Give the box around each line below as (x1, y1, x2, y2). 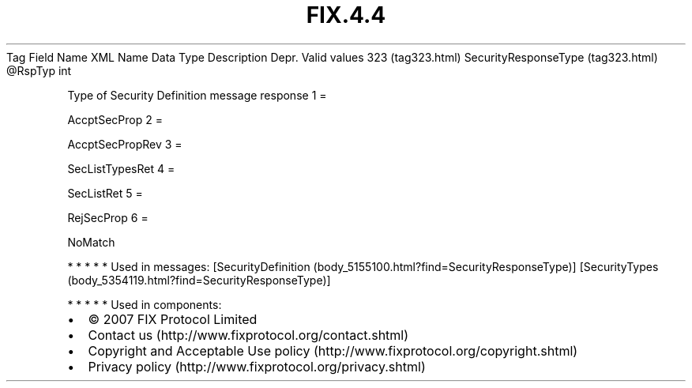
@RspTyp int (6, 63, 72, 77)
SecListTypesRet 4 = (67, 161, 175, 175)
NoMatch (67, 235, 115, 249)
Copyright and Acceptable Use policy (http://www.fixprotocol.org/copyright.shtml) (88, 342, 578, 359)
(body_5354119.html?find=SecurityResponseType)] (67, 273, 331, 287)
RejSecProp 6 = (67, 210, 149, 224)
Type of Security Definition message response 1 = (67, 88, 327, 102)
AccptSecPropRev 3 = (67, 137, 182, 151)
